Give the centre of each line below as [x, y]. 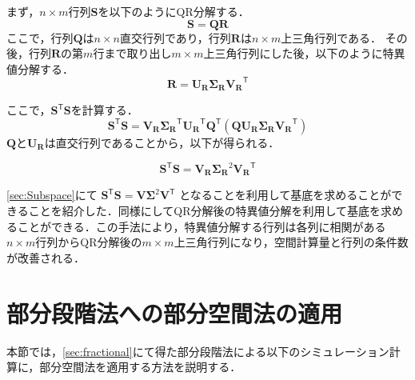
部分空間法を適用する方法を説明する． [140, 367]
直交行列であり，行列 [175, 37]
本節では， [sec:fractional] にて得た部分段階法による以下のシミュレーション [198, 351]
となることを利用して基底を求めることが [285, 195]
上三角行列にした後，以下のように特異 [304, 53]
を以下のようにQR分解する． [174, 11]
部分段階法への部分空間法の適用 [175, 312]
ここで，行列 [40, 37]
